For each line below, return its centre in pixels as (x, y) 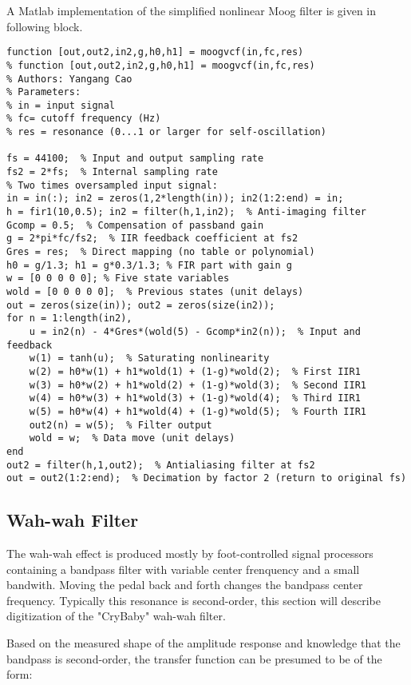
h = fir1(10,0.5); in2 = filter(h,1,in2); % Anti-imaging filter (187, 212)
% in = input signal (61, 105)
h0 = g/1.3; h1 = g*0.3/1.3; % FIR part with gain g (149, 265)
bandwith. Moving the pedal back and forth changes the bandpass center (185, 585)
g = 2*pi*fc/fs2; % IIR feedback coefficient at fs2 (152, 239)
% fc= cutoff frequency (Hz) (84, 119)
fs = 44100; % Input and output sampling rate (135, 159)
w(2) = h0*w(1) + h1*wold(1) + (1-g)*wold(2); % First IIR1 (195, 371)
